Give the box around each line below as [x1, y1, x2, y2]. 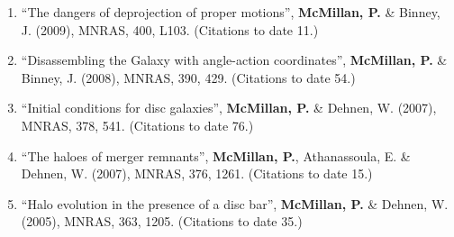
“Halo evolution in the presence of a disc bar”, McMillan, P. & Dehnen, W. [21, 194, 449, 213]
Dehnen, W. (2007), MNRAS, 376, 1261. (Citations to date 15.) [21, 164, 373, 183]
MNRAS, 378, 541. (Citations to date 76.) [21, 115, 254, 134]
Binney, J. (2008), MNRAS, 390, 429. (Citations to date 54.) [21, 68, 356, 87]
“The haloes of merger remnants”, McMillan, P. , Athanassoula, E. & [21, 146, 411, 165]
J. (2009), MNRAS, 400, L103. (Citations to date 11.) [21, 20, 319, 39]
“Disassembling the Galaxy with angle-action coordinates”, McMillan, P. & [21, 50, 448, 69]
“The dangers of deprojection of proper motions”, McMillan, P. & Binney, [21, 3, 440, 21]
